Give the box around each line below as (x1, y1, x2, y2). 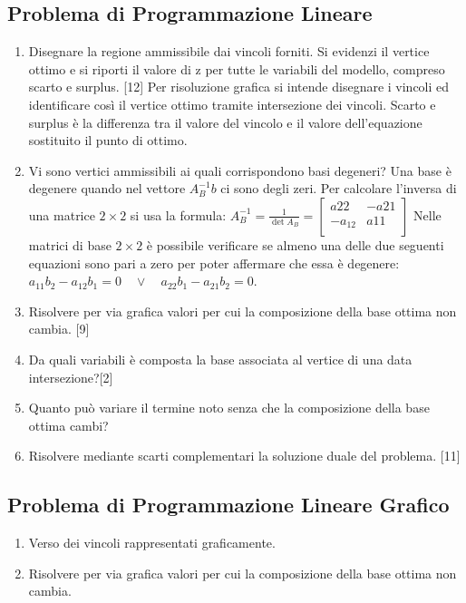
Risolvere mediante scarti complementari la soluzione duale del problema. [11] (28, 446, 461, 465)
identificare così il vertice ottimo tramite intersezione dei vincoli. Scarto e (28, 94, 436, 113)
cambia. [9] (28, 319, 90, 338)
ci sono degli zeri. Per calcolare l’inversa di (220, 179, 457, 198)
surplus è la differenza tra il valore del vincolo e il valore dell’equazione (28, 112, 422, 131)
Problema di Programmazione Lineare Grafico (7, 491, 450, 519)
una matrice (28, 205, 95, 224)
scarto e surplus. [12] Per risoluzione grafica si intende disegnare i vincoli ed (28, 77, 450, 96)
